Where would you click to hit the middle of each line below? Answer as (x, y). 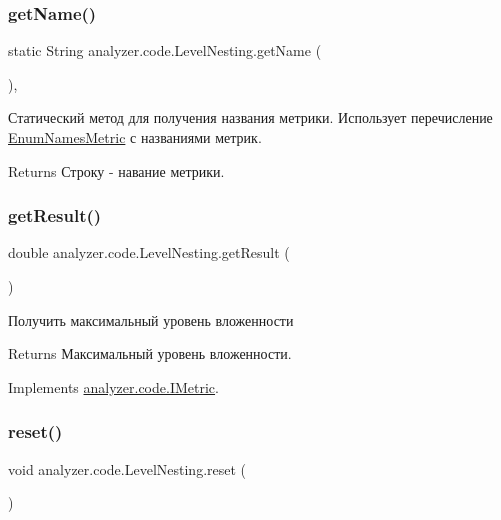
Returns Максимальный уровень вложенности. (150, 353)
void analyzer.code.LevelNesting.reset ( (127, 468)
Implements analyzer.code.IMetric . (113, 386)
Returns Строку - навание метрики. (116, 170)
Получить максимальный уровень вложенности (151, 319)
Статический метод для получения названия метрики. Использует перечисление (250, 117)
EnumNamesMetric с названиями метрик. (135, 137)
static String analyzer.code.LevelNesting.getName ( (165, 50)
